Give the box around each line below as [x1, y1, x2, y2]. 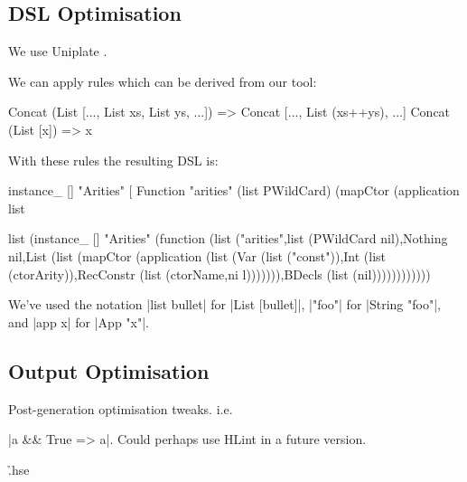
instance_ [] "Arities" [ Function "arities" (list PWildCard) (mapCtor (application [8, 181, 460, 200]
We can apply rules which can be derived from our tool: [8, 71, 317, 90]
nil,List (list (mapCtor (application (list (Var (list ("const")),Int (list [8, 246, 387, 265]
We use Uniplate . [8, 42, 107, 61]
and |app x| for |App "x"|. [8, 312, 150, 331]
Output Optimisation [8, 356, 210, 384]
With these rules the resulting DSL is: [8, 150, 219, 169]
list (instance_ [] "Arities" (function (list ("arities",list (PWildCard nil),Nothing [8, 229, 448, 248]
